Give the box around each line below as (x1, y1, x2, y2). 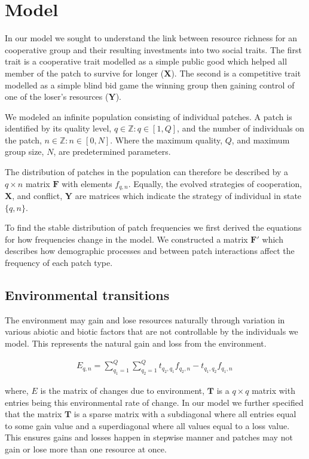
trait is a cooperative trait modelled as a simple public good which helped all (5, 55, 287, 68)
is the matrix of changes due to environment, (40, 384, 205, 396)
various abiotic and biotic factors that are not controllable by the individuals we (5, 325, 298, 338)
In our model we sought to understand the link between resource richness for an (5, 32, 298, 44)
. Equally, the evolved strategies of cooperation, (128, 177, 302, 189)
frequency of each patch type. (5, 256, 113, 269)
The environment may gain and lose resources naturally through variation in (5, 313, 285, 326)
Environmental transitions (5, 286, 170, 304)
